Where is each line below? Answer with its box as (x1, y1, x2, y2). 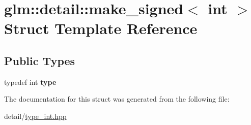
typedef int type (4, 76, 57, 87)
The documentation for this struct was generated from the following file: (4, 93, 230, 104)
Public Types (4, 52, 75, 68)
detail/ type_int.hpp (4, 110, 67, 121)
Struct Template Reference (4, 18, 198, 39)
